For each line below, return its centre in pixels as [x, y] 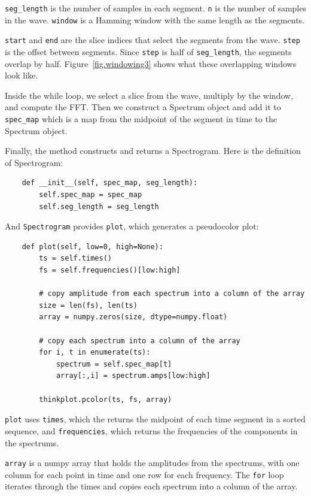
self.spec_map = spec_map [91, 195]
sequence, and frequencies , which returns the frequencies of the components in [151, 430]
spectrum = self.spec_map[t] [114, 364]
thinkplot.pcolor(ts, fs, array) [106, 399]
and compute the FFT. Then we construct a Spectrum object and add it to [143, 107]
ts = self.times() [75, 258]
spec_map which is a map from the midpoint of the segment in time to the [141, 119]
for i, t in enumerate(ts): [95, 353]
